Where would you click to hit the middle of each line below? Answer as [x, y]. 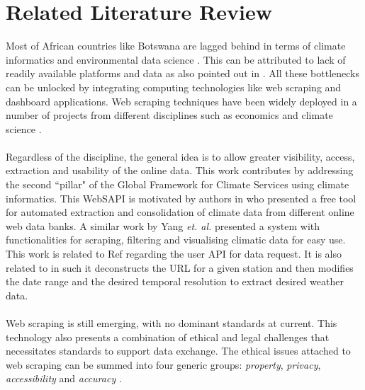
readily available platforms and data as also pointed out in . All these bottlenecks [183, 73]
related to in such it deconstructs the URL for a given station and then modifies [180, 267]
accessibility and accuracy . [64, 378]
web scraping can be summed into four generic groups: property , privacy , [163, 364]
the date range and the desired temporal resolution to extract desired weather [175, 281]
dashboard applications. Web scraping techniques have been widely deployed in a [181, 101]
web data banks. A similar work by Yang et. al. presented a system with [163, 225]
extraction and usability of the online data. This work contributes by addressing [180, 170]
